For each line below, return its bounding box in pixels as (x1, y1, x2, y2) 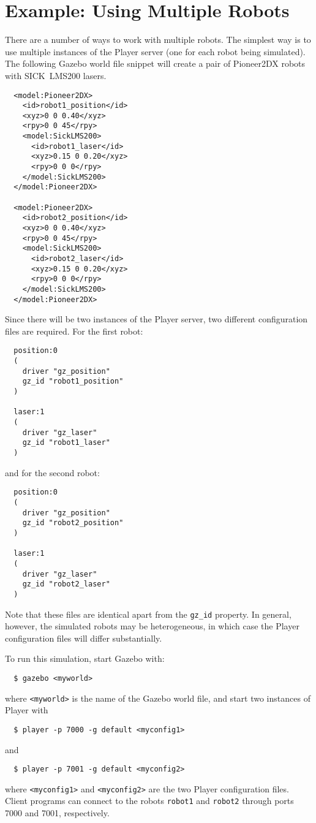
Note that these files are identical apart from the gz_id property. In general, (5, 607, 292, 620)
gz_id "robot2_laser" (22, 580, 110, 589)
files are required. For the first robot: (5, 324, 143, 337)
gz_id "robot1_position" (22, 377, 124, 386)
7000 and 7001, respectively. (5, 806, 110, 819)
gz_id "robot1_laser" (22, 438, 110, 447)
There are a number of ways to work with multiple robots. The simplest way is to (5, 33, 311, 46)
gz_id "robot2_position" (22, 518, 124, 528)
